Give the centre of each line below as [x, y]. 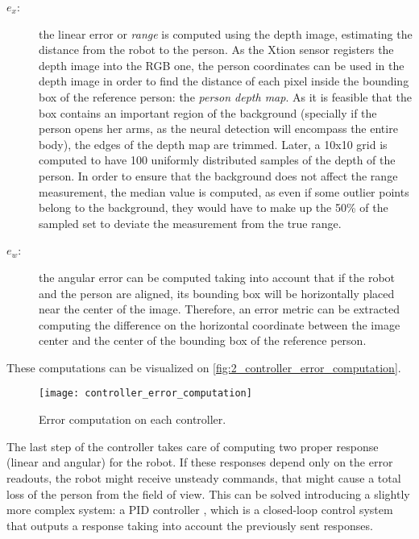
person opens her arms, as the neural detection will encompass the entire [218, 129]
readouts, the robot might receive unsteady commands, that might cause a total [204, 477]
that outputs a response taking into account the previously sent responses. [190, 525]
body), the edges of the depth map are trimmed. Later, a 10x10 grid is [213, 144]
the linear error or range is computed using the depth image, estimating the [226, 33]
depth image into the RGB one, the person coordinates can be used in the [222, 65]
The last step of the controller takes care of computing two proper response [193, 446]
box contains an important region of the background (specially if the [208, 112]
